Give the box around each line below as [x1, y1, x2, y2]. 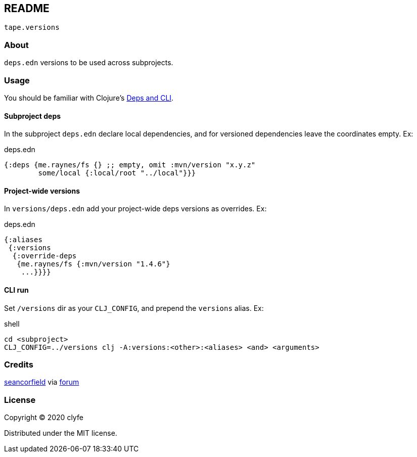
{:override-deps [12, 252, 77, 260]
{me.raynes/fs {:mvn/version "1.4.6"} [17, 260, 170, 268]
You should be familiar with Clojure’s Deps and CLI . [4, 93, 174, 102]
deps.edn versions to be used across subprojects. [4, 58, 173, 67]
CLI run [4, 285, 29, 294]
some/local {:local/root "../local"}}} [38, 169, 196, 177]
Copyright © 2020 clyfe [4, 413, 83, 422]
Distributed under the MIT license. [4, 429, 117, 438]
